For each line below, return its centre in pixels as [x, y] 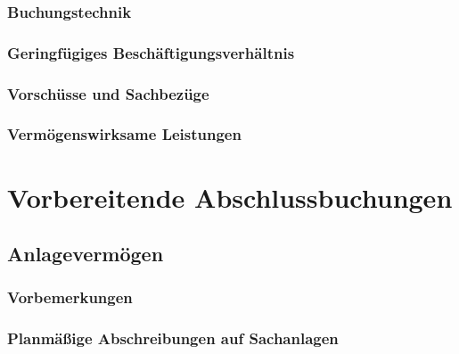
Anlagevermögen [86, 254]
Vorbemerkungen [70, 297]
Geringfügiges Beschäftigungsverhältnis [151, 52]
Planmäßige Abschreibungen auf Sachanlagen [173, 338]
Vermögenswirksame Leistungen [124, 134]
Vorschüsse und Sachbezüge [108, 93]
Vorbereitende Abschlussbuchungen [230, 197]
